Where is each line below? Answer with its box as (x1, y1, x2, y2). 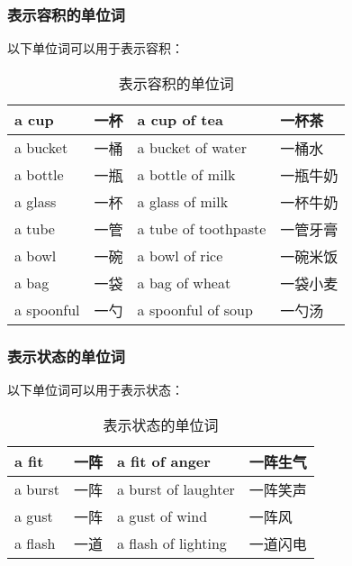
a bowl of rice (137, 245, 223, 267)
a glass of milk (137, 191, 229, 213)
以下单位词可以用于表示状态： (7, 380, 184, 399)
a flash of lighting (116, 533, 227, 554)
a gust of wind (116, 506, 208, 527)
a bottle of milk (137, 164, 236, 186)
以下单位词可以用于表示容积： (7, 39, 184, 58)
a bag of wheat (137, 272, 231, 294)
